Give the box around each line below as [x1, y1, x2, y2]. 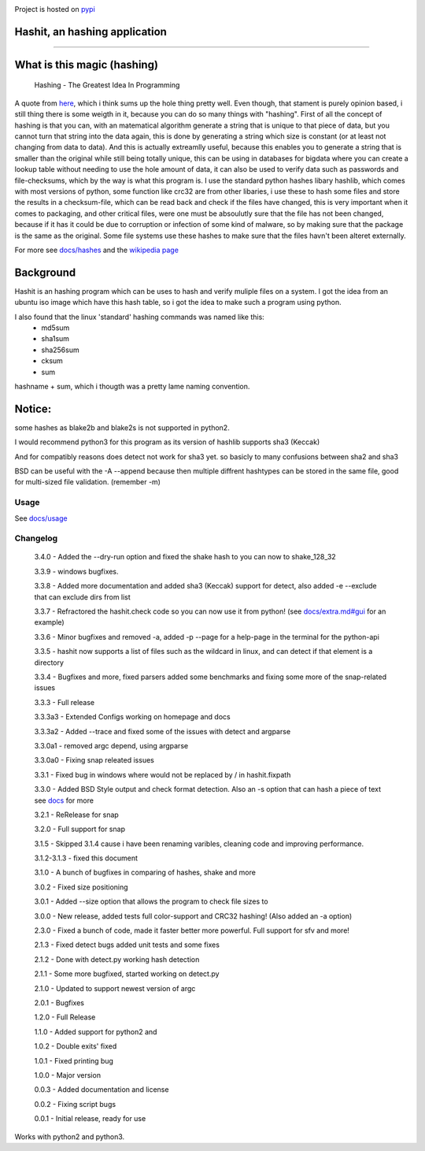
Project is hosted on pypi [14, 5, 96, 13]
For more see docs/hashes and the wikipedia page [14, 245, 179, 254]
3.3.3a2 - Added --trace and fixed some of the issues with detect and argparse [34, 726, 291, 736]
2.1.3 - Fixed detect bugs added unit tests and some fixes [34, 940, 220, 949]
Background [14, 265, 76, 279]
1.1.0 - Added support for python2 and [34, 1027, 157, 1036]
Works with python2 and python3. [14, 1131, 125, 1142]
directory [34, 658, 65, 667]
